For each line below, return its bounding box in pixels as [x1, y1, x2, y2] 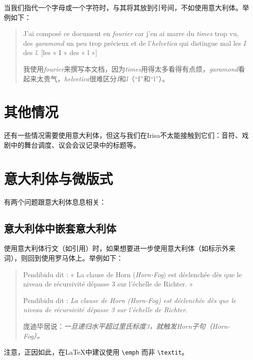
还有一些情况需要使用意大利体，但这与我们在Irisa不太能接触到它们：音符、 [4, 130, 242, 140]
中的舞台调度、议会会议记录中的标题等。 [10, 139, 140, 150]
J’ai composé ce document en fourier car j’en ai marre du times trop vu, [23, 28, 239, 38]
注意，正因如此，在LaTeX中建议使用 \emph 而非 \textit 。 [4, 347, 189, 357]
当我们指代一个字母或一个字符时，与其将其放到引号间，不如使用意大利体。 [4, 2, 242, 12]
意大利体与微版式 [4, 168, 113, 188]
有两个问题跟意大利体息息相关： [4, 196, 106, 207]
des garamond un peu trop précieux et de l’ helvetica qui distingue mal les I [23, 38, 246, 48]
